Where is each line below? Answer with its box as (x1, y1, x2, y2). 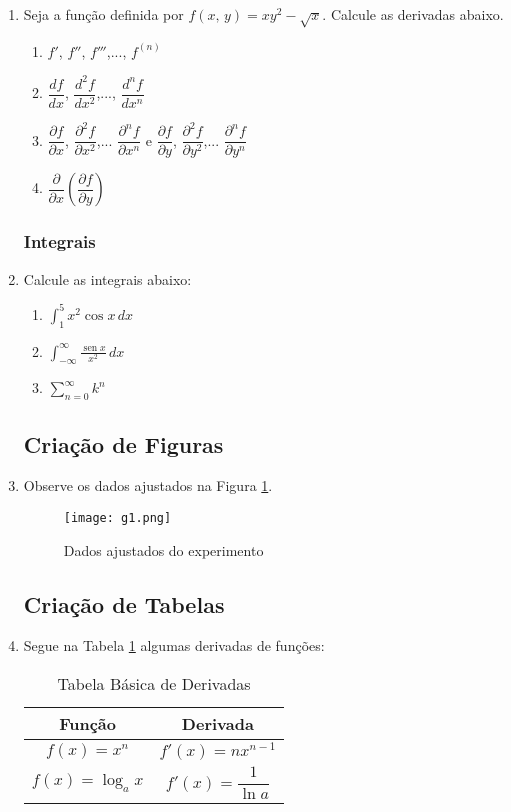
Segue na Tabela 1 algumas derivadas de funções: (23, 635, 325, 656)
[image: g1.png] (63, 510, 172, 525)
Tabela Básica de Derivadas (57, 672, 251, 696)
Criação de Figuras (23, 428, 224, 459)
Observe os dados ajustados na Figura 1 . (23, 475, 273, 496)
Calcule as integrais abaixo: (23, 268, 192, 289)
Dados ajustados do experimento (63, 539, 264, 560)
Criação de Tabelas (23, 588, 225, 619)
